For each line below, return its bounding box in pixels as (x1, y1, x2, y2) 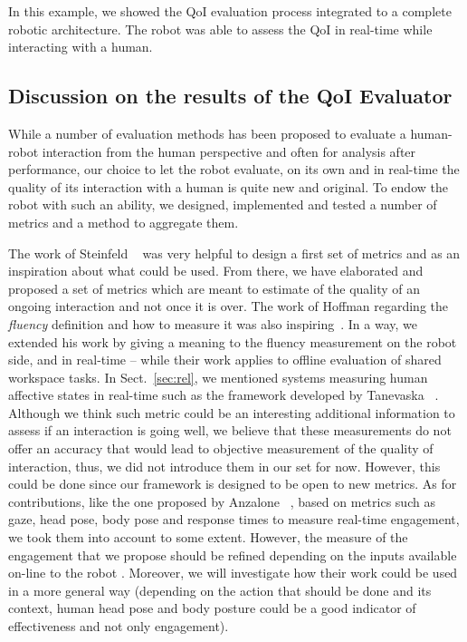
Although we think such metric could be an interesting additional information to (8, 403, 455, 422)
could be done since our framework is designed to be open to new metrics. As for (8, 474, 457, 493)
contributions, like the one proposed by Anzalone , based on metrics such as (8, 491, 435, 511)
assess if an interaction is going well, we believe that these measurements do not (8, 421, 452, 440)
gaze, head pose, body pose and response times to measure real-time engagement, (8, 510, 460, 529)
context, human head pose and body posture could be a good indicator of (8, 598, 416, 618)
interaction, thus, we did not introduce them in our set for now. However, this (8, 456, 441, 475)
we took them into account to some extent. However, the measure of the (8, 528, 408, 547)
